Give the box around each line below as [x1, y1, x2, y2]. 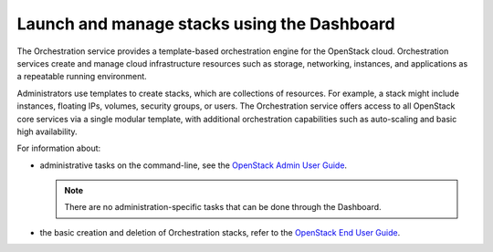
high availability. [16, 126, 78, 137]
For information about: [16, 142, 101, 154]
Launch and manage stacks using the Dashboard [16, 14, 396, 34]
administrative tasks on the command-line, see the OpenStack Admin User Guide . [39, 160, 347, 171]
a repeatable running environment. [16, 71, 148, 82]
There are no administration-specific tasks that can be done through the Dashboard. [64, 202, 383, 213]
